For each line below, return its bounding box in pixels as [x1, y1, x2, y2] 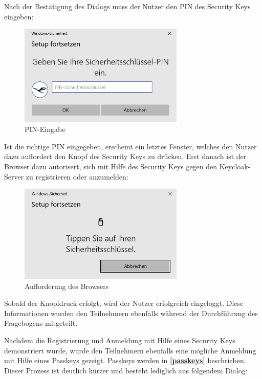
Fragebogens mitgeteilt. [4, 318, 78, 328]
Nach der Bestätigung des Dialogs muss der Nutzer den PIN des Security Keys [4, 1, 251, 11]
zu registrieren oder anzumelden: [26, 171, 128, 182]
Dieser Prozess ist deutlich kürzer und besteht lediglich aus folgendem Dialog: [4, 365, 248, 375]
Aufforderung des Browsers [25, 280, 109, 291]
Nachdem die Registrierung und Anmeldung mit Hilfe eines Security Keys [4, 335, 235, 345]
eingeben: [4, 11, 34, 21]
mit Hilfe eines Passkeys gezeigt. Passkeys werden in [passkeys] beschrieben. [4, 355, 246, 366]
